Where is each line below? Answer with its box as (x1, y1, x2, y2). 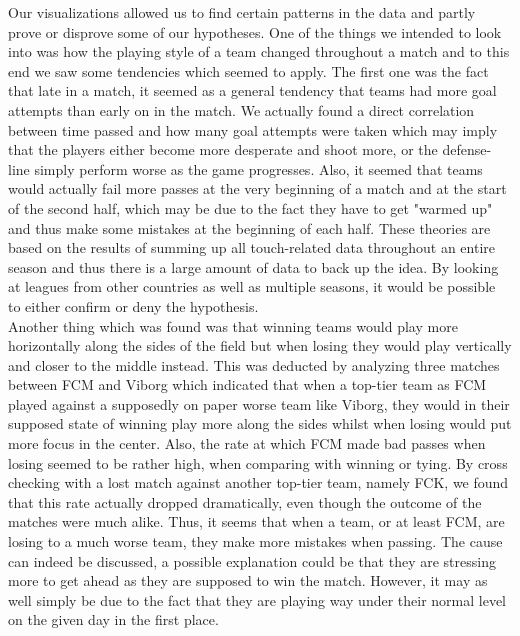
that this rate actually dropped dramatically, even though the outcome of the (8, 491, 482, 512)
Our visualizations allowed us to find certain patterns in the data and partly (8, 2, 476, 22)
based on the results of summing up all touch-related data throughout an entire (8, 237, 495, 258)
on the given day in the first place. (8, 609, 219, 630)
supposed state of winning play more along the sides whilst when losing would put (8, 413, 512, 434)
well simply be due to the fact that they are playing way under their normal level (8, 589, 507, 610)
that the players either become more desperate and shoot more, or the (8, 139, 438, 160)
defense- (442, 139, 492, 160)
